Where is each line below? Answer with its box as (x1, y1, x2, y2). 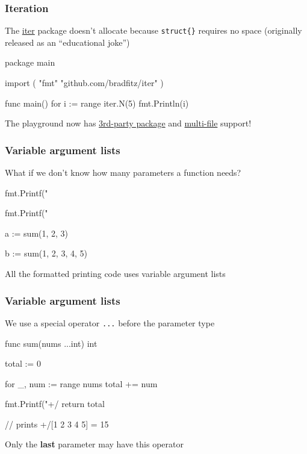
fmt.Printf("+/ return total (5, 397, 105, 410)
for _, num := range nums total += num (5, 377, 158, 390)
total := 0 (5, 357, 41, 370)
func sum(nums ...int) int (5, 337, 98, 349)
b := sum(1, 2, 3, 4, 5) (5, 247, 87, 260)
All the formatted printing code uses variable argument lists (5, 267, 226, 280)
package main (5, 56, 55, 69)
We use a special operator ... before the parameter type (5, 316, 215, 329)
